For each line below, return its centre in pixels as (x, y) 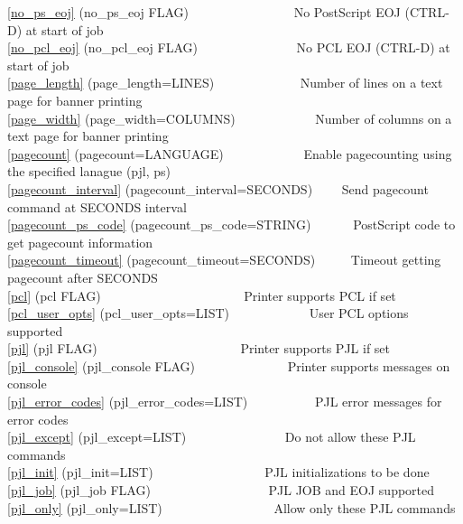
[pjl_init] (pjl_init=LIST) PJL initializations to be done (218, 472)
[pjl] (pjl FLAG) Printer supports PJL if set (199, 348)
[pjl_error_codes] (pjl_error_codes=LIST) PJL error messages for (225, 402)
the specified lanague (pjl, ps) (89, 171)
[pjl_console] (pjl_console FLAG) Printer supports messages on (229, 365)
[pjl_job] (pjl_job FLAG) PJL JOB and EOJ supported (221, 490)
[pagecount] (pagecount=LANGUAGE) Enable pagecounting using (230, 153)
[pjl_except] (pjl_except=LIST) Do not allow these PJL (212, 437)
